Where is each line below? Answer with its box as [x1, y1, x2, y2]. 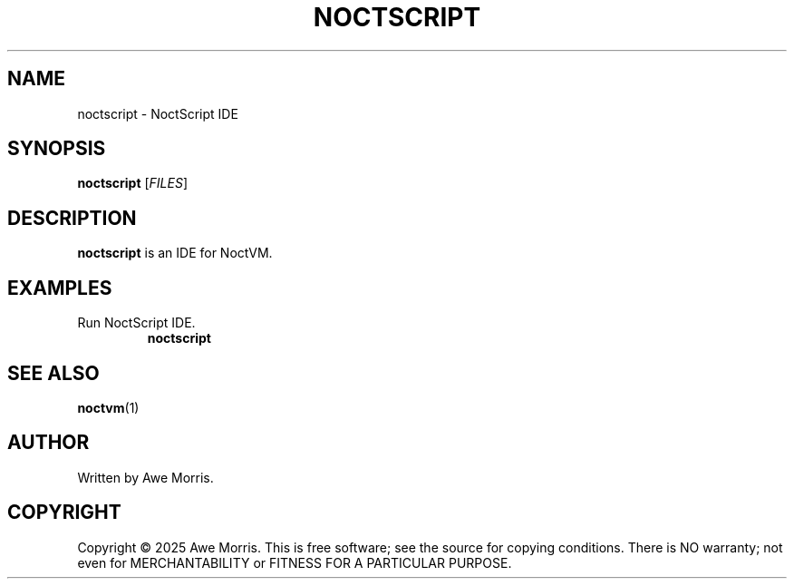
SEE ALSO [7, 361, 100, 385]
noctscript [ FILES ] [77, 175, 189, 191]
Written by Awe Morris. [77, 469, 214, 485]
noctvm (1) [77, 399, 140, 415]
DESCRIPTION [7, 206, 137, 230]
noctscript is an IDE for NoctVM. [77, 245, 273, 261]
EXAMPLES [7, 276, 112, 299]
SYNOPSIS [7, 137, 106, 161]
